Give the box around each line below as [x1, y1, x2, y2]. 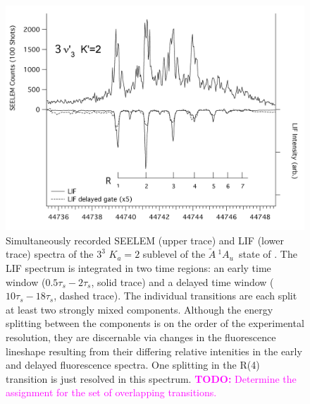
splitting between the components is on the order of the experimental [6, 316, 304, 331]
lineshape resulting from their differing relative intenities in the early [6, 343, 302, 358]
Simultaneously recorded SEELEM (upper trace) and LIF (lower [6, 232, 285, 247]
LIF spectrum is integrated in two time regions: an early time [6, 261, 271, 275]
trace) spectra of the [6, 246, 94, 261]
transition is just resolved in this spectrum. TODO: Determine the [6, 371, 297, 386]
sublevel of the [142, 246, 206, 261]
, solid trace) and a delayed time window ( [91, 274, 274, 289]
